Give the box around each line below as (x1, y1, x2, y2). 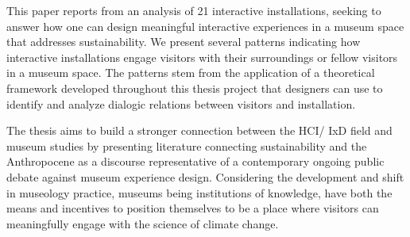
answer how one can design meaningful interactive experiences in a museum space (6, 17, 404, 34)
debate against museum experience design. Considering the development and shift (6, 168, 404, 185)
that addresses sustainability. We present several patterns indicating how (6, 33, 361, 50)
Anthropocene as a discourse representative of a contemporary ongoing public (6, 153, 385, 170)
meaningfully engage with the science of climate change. (6, 215, 279, 231)
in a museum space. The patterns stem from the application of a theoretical (6, 64, 375, 81)
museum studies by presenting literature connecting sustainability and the (6, 137, 367, 154)
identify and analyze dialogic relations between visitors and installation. (6, 95, 356, 112)
